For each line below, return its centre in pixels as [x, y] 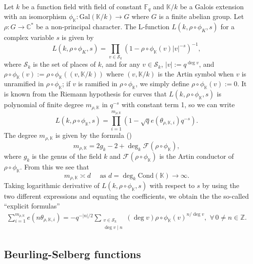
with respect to [172, 185]
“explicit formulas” [32, 205]
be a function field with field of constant [82, 6]
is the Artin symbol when [196, 73]
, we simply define [163, 84]
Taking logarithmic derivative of [52, 185]
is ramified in [98, 84]
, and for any [121, 64]
